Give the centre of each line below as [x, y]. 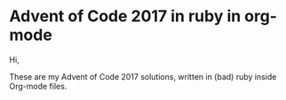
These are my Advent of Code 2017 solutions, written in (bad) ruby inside [143, 76]
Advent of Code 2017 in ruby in [125, 16]
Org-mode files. [38, 86]
